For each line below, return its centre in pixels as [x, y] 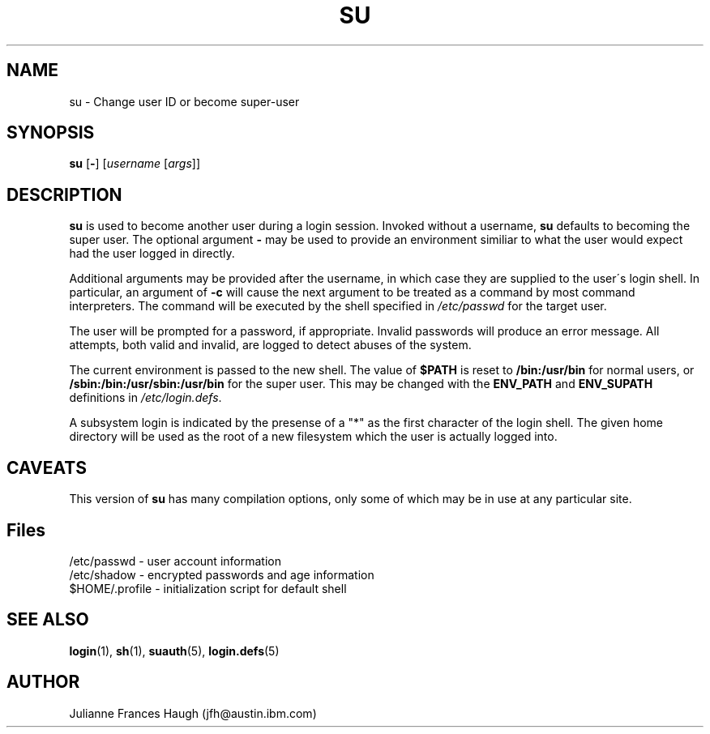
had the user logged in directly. [152, 254]
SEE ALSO [48, 620]
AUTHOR [43, 682]
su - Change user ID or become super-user [184, 101]
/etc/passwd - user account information [175, 561]
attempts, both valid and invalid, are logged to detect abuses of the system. [270, 345]
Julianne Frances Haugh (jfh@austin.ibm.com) [193, 713]
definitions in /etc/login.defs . [145, 398]
